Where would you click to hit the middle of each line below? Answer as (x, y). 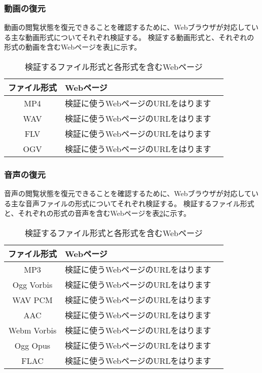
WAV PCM (32, 300)
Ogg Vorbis (32, 284)
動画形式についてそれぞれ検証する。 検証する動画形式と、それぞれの (140, 37)
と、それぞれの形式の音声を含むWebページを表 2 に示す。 (97, 213)
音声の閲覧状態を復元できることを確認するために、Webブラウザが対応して (128, 193)
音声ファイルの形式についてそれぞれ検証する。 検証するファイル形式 (140, 203)
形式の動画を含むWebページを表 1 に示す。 (73, 47)
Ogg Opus (32, 345)
